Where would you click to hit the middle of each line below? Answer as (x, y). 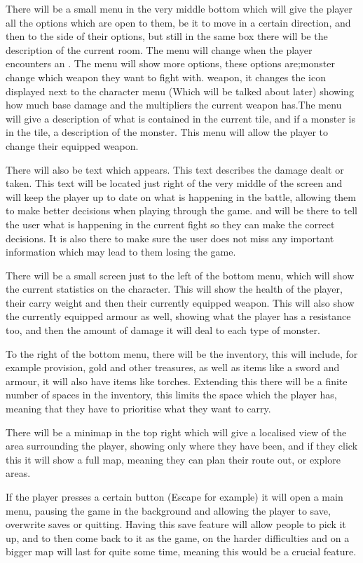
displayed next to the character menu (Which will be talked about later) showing (180, 91)
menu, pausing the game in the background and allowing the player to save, (168, 510)
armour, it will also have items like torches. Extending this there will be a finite (177, 381)
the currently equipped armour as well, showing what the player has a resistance (178, 316)
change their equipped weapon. (72, 145)
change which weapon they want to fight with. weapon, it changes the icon (166, 77)
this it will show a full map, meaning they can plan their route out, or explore (173, 459)
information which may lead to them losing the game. (121, 252)
